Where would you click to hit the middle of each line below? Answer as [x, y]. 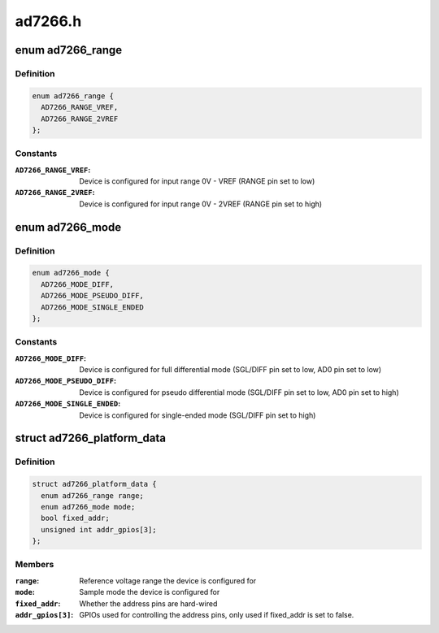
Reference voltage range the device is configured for [168, 580]
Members [35, 565]
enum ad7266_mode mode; [88, 507]
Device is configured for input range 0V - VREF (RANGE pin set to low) [197, 181]
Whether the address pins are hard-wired [148, 603]
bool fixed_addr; [75, 518]
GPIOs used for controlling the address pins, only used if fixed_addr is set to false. [217, 615]
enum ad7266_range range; [92, 495]
